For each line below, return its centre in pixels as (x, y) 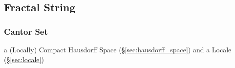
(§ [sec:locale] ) (24, 59)
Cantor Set (26, 31)
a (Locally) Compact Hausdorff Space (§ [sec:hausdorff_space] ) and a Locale (118, 49)
